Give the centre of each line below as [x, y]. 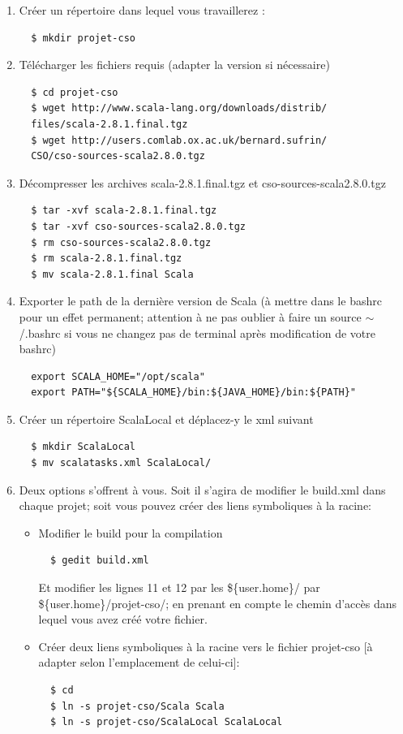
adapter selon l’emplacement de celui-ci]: [139, 662]
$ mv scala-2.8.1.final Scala [112, 274]
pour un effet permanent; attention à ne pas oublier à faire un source [190, 316]
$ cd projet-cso [75, 92]
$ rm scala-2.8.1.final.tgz [107, 259]
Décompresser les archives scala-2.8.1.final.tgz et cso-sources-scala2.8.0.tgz [202, 182]
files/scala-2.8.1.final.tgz [109, 124]
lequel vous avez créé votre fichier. [123, 619]
